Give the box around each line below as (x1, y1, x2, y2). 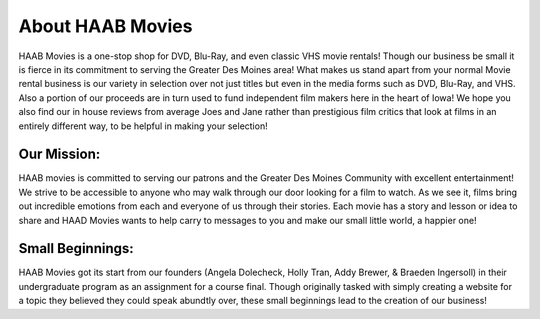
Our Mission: (18, 146, 101, 163)
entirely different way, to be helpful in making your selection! (18, 120, 269, 132)
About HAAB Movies (18, 15, 193, 37)
